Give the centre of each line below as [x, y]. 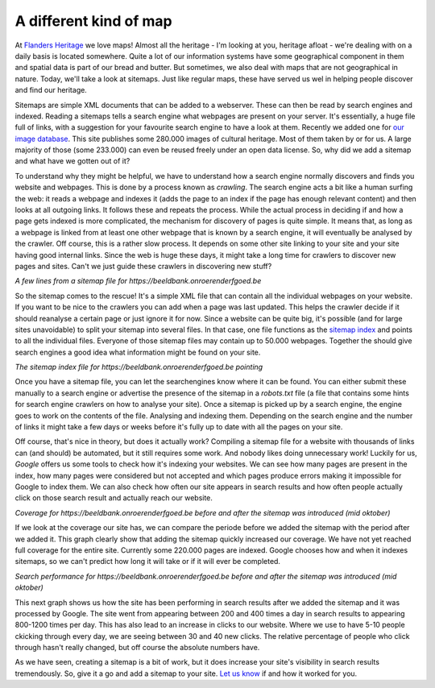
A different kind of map [93, 21]
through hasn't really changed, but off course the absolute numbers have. [137, 648]
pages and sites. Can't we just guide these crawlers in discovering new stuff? [143, 266]
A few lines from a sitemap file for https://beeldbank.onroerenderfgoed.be [138, 281]
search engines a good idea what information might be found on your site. [138, 352]
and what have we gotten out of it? [72, 161]
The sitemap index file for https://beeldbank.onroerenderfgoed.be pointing [139, 367]
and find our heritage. [51, 90]
